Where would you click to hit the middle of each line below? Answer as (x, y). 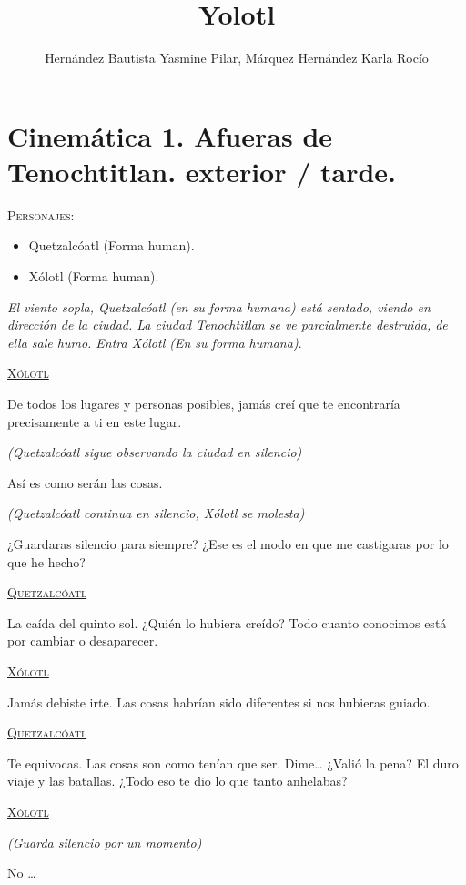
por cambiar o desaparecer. (83, 641)
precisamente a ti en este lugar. (95, 421)
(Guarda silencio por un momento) (105, 842)
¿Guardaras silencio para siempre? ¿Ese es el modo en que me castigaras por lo (228, 543)
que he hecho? (46, 561)
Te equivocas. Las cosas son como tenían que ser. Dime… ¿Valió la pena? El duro (233, 763)
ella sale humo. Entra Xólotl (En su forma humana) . (155, 342)
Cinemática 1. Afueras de (170, 135)
